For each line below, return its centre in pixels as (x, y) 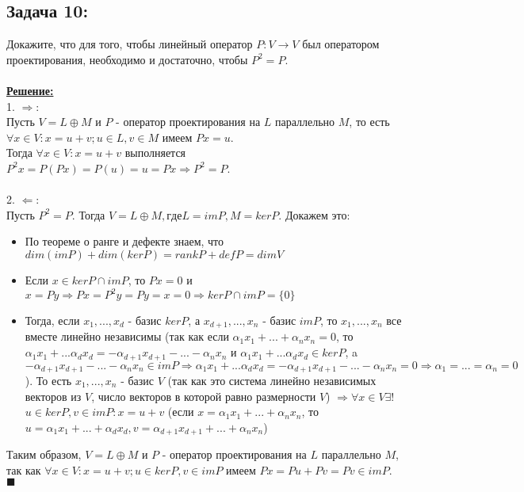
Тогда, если (52, 320)
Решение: (30, 90)
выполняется (155, 153)
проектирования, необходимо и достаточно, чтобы (127, 59)
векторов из (53, 396)
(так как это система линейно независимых (272, 380)
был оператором (341, 44)
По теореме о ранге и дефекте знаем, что (124, 241)
